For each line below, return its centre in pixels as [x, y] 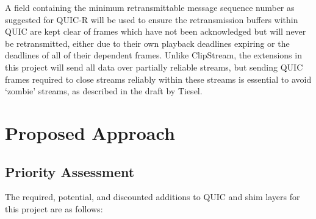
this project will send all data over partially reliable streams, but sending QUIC [154, 67]
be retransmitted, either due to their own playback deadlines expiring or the [147, 43]
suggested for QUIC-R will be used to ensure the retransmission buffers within [152, 19]
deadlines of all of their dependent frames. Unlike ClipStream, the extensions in [153, 55]
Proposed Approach [90, 132]
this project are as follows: [54, 208]
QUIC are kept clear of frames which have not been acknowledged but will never [156, 31]
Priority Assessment [70, 171]
